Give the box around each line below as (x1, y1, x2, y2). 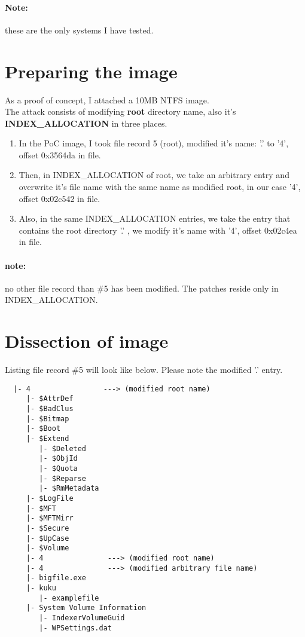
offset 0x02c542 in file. (19, 192, 100, 204)
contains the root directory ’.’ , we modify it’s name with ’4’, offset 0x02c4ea (19, 223, 297, 236)
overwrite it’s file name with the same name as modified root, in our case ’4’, (19, 180, 301, 193)
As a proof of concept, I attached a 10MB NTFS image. (5, 93, 209, 106)
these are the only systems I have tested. (5, 23, 154, 36)
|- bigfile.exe (26, 574, 87, 583)
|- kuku (26, 583, 56, 592)
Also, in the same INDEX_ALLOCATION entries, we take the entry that (19, 212, 291, 225)
